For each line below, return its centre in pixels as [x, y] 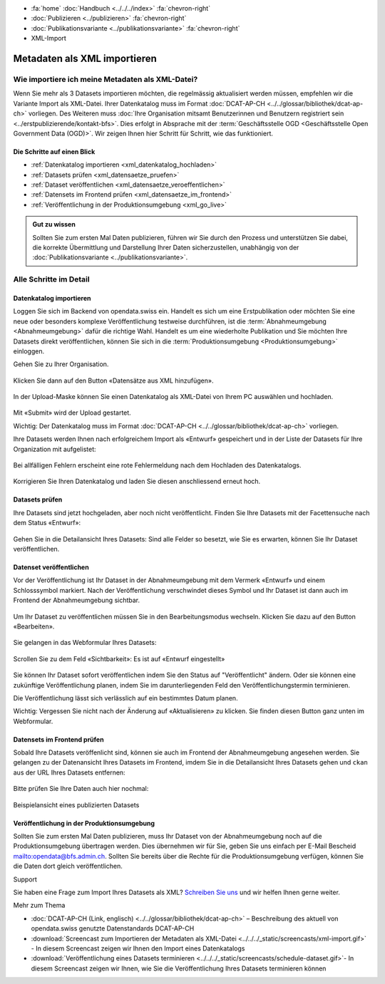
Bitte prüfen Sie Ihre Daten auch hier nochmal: [81, 789]
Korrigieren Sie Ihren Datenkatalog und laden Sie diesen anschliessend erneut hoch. [137, 482]
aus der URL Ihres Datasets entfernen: [69, 772]
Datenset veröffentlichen [51, 567]
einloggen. [29, 351]
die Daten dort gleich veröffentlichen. [68, 866]
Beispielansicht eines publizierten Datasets [76, 804]
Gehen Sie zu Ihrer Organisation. [61, 364]
